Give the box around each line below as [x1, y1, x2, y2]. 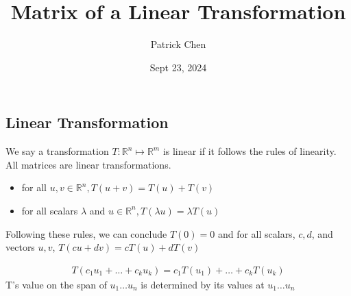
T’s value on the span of [5, 277, 107, 291]
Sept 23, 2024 [149, 60, 207, 74]
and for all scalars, [217, 226, 295, 241]
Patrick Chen [150, 37, 206, 51]
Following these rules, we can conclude [5, 226, 167, 241]
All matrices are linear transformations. [5, 157, 171, 171]
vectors [5, 240, 35, 254]
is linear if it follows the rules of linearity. [162, 144, 337, 158]
